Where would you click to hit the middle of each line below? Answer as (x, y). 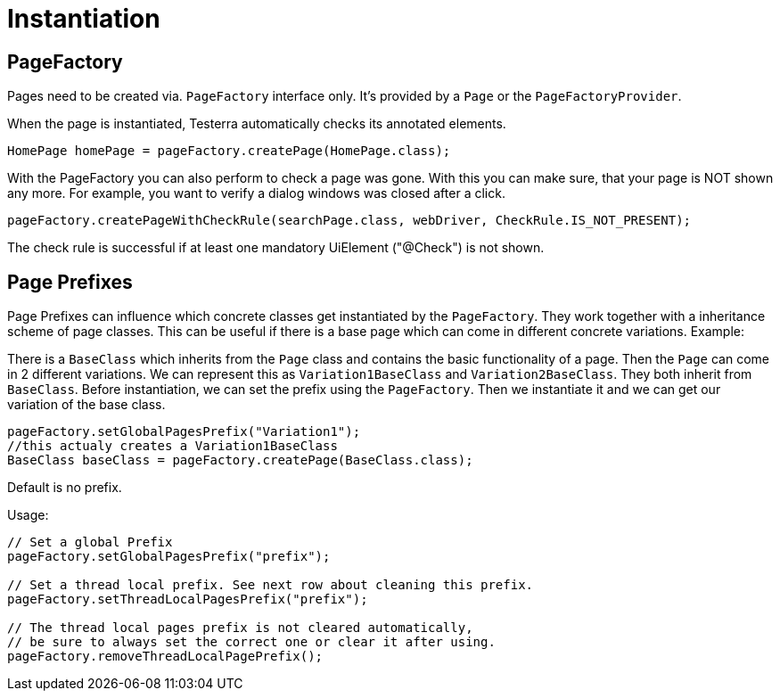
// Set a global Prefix (90, 542)
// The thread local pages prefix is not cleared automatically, (240, 628)
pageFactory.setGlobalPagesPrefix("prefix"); (169, 557)
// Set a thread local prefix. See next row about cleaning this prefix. (271, 585)
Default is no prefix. (65, 488)
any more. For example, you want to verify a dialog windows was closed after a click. (256, 193)
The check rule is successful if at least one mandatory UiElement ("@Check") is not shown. (276, 248)
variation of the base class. (86, 405)
